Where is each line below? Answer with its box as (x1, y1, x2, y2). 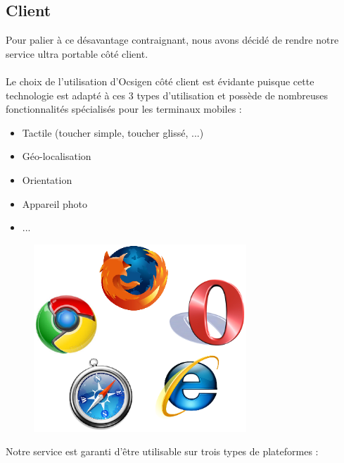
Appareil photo (22, 196, 88, 211)
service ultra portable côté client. (6, 46, 148, 61)
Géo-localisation (22, 149, 91, 163)
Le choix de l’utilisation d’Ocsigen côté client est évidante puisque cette (6, 73, 314, 88)
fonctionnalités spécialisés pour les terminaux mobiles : (6, 101, 242, 116)
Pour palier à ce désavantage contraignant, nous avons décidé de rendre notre (6, 32, 339, 47)
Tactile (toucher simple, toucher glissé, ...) (22, 125, 204, 140)
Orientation (22, 172, 72, 187)
